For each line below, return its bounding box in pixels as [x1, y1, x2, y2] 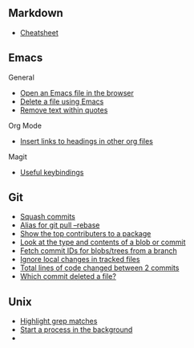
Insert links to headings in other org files [19, 136, 154, 145]
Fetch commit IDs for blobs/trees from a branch [19, 246, 178, 256]
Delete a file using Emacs [19, 96, 104, 106]
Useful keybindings [19, 167, 84, 177]
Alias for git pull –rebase [19, 220, 100, 230]
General [8, 72, 34, 82]
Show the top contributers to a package [19, 229, 152, 239]
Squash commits [19, 212, 76, 222]
